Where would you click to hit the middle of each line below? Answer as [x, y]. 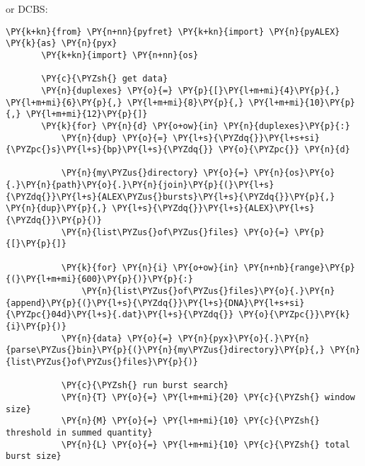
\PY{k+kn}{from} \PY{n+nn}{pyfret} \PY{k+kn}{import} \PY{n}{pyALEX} [173, 32]
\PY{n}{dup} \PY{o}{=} [115, 138]
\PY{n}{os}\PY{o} [294, 173]
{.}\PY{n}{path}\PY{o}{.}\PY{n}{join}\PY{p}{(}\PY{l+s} [140, 185]
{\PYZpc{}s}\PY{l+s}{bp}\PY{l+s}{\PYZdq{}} [110, 150]
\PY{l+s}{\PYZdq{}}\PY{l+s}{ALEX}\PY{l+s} [213, 209]
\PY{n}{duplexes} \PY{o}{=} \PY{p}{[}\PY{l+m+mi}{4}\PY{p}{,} [191, 90]
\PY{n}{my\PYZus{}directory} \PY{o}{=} [155, 173]
